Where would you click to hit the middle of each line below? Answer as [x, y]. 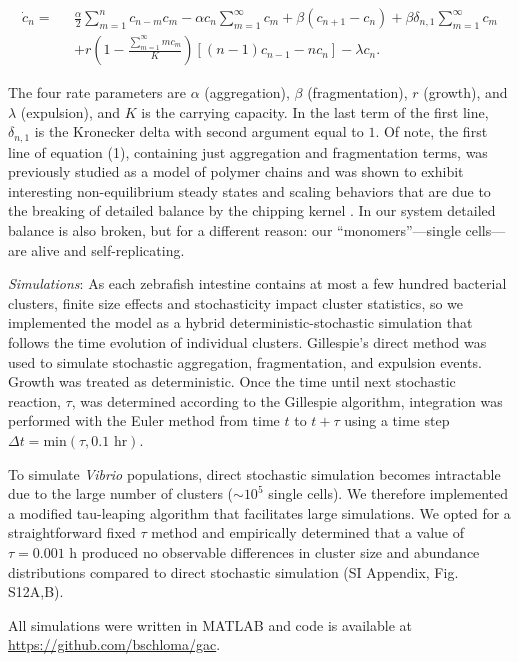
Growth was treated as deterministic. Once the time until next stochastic [232, 381]
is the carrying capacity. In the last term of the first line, [315, 111]
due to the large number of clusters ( [121, 493]
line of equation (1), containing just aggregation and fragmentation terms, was [248, 151]
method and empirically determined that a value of [307, 532]
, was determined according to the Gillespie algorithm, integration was [287, 400]
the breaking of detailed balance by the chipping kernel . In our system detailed [252, 210]
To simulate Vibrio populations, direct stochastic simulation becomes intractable [254, 473]
